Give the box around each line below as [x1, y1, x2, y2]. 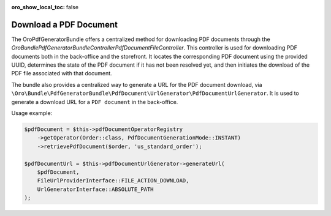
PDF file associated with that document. [11, 70, 113, 77]
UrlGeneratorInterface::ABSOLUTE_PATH [37, 185, 154, 193]
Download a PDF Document [11, 19, 118, 30]
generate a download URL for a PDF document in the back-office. [11, 98, 178, 105]
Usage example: [11, 110, 53, 117]
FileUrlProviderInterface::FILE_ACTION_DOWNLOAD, [37, 177, 189, 184]
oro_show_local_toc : [11, 4, 66, 10]
